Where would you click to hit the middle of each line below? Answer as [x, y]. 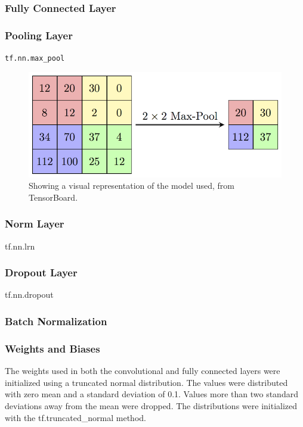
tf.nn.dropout [29, 294]
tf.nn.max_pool [35, 59]
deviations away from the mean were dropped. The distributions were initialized [151, 405]
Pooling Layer [39, 35]
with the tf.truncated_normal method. [75, 417]
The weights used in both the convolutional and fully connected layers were [143, 371]
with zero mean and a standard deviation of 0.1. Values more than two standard [151, 394]
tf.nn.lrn [20, 246]
